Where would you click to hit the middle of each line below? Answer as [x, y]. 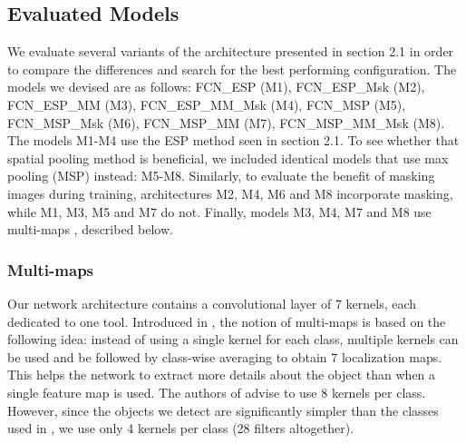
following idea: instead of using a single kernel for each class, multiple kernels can [233, 339]
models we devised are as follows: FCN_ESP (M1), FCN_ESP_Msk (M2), [216, 87]
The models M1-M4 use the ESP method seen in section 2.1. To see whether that [233, 140]
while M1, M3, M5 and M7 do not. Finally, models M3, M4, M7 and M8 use [219, 211]
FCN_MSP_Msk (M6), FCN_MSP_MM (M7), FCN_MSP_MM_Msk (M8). [226, 122]
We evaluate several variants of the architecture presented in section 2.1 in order [231, 51]
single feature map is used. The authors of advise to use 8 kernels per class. [217, 392]
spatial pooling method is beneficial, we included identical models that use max [228, 158]
